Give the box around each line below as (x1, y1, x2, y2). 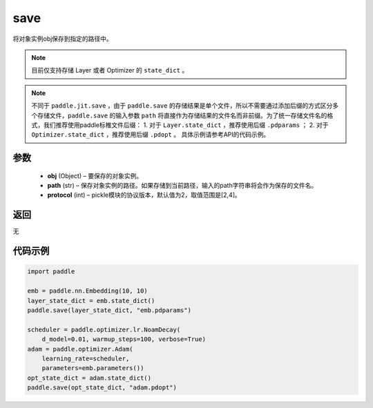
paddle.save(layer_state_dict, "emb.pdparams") (27, 306, 191, 314)
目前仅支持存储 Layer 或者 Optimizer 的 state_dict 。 (31, 66, 189, 75)
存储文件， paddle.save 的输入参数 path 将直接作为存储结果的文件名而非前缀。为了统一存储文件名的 (37, 111, 327, 119)
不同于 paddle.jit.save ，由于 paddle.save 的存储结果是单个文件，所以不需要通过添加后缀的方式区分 (31, 101, 333, 110)
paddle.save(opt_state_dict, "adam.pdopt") (27, 384, 178, 391)
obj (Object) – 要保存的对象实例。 (47, 171, 143, 179)
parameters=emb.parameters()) (41, 365, 144, 372)
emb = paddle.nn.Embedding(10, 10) (27, 287, 148, 295)
